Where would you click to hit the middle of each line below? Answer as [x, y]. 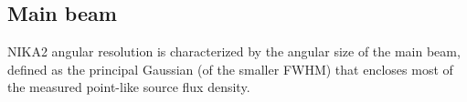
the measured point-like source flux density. [129, 87]
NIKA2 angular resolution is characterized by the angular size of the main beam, [234, 51]
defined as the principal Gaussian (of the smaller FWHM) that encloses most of [230, 69]
